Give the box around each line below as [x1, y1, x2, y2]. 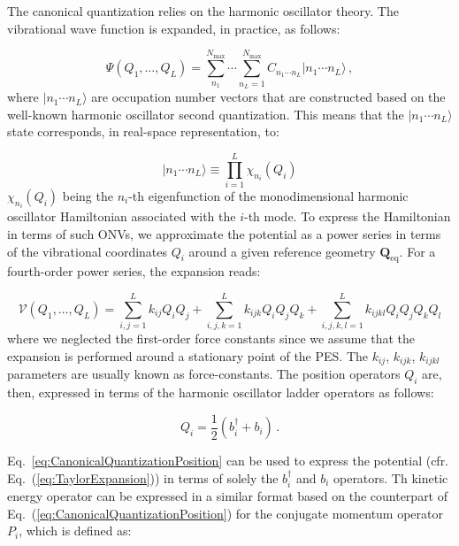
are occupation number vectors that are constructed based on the [91, 88, 446, 106]
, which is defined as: [19, 521, 132, 540]
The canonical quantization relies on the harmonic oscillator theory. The [7, 2, 399, 19]
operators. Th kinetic [333, 468, 448, 487]
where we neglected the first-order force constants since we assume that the [7, 329, 416, 348]
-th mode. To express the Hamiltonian [244, 207, 451, 226]
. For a [399, 242, 436, 260]
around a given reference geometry [188, 242, 376, 260]
